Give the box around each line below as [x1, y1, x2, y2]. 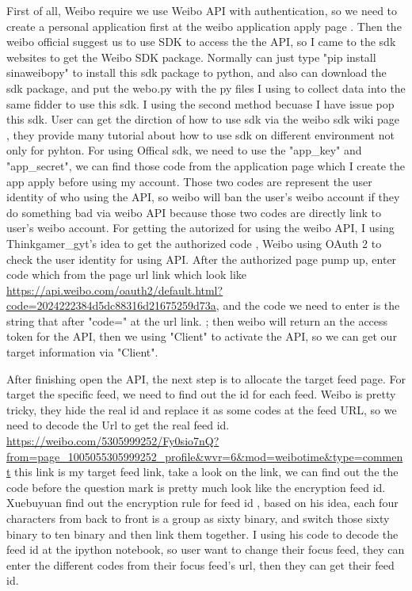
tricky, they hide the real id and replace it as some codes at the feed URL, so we [6, 401, 397, 418]
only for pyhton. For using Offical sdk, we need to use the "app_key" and [6, 142, 362, 158]
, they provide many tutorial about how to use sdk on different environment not [6, 126, 395, 143]
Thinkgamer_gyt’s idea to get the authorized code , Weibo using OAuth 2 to [6, 234, 382, 251]
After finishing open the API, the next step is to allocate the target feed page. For [6, 370, 406, 387]
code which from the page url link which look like [6, 266, 247, 283]
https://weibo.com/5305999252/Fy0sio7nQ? [6, 433, 219, 449]
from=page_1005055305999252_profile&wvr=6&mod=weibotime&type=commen [6, 448, 403, 464]
